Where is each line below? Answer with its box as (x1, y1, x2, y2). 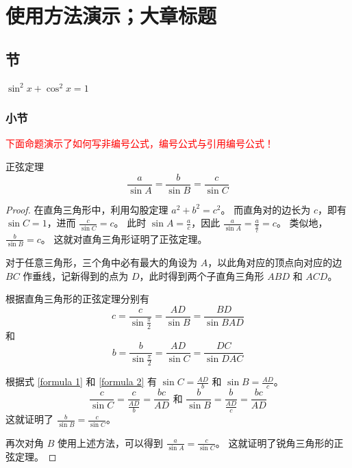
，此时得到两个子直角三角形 (139, 268, 264, 283)
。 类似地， (276, 216, 328, 230)
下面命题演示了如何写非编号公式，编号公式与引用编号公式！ (5, 136, 274, 151)
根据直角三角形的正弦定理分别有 (5, 291, 149, 306)
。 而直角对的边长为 (221, 202, 311, 216)
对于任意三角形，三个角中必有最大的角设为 (5, 255, 197, 270)
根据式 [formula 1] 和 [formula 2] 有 (5, 374, 158, 389)
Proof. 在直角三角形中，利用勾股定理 (5, 202, 168, 216)
